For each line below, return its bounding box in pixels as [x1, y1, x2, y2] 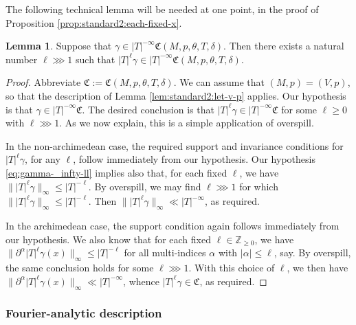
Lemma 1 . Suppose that [5, 38, 112, 53]
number [5, 52, 38, 66]
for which [239, 179, 278, 193]
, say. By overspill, [274, 245, 351, 260]
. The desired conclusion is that [82, 102, 214, 116]
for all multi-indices [124, 245, 206, 260]
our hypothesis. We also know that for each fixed [5, 232, 211, 246]
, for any [25, 152, 60, 166]
